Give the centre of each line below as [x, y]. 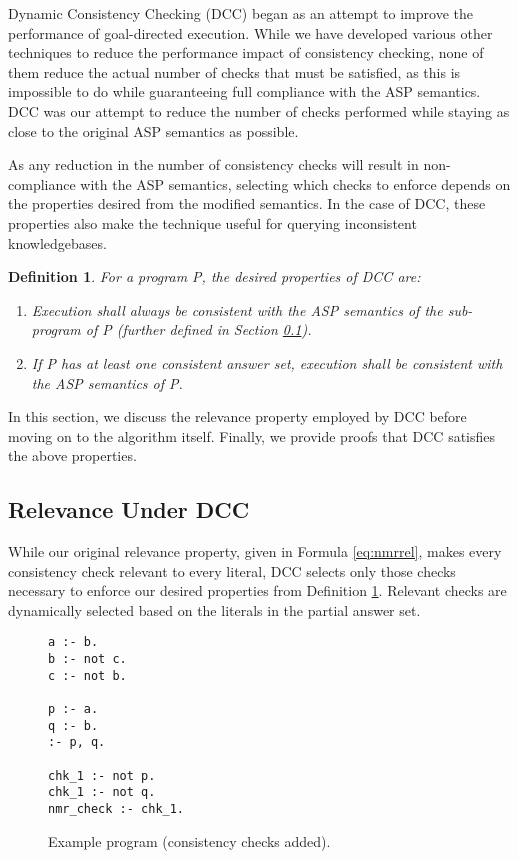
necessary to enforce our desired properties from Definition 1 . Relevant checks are [257, 590]
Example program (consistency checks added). [189, 840]
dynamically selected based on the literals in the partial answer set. [214, 609]
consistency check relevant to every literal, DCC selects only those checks [232, 570]
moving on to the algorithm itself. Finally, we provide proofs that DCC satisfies [252, 435]
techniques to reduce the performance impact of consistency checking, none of [246, 52]
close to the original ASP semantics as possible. [153, 130]
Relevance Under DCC [129, 509]
